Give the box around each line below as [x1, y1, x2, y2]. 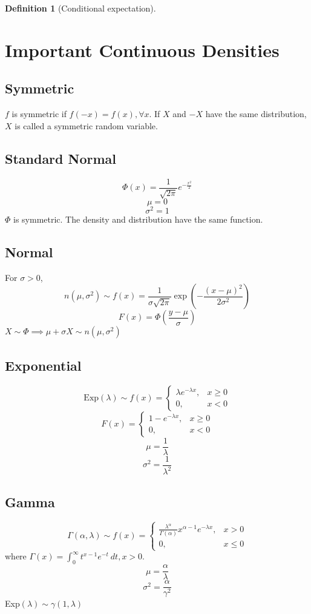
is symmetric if [11, 107, 67, 120]
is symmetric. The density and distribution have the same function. [13, 213, 263, 226]
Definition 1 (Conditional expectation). [5, 2, 156, 14]
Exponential [5, 356, 82, 374]
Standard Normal [5, 149, 117, 167]
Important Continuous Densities [5, 37, 280, 62]
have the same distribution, [205, 107, 307, 120]
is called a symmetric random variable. [15, 119, 158, 132]
